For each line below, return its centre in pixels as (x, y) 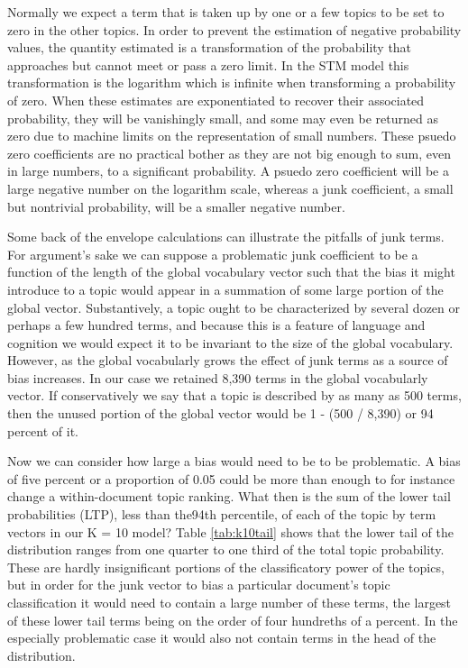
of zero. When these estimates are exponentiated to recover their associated (216, 100)
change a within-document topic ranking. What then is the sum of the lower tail (229, 496)
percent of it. (43, 430)
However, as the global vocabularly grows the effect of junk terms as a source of (228, 360)
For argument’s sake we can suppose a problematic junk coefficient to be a (213, 254)
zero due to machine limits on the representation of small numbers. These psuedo (232, 136)
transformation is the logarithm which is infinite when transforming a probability (232, 82)
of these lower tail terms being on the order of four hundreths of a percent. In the (233, 620)
